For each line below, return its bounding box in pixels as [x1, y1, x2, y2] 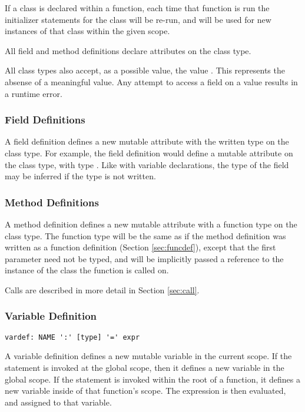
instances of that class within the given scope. [5, 25, 170, 37]
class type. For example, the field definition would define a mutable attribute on [5, 146, 293, 159]
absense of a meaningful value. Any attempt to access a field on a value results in [5, 75, 298, 88]
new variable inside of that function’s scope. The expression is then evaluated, [5, 384, 286, 397]
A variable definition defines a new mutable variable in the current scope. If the [5, 350, 292, 362]
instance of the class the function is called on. [5, 264, 169, 276]
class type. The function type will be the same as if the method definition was [5, 229, 286, 242]
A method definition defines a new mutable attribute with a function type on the [5, 217, 297, 230]
